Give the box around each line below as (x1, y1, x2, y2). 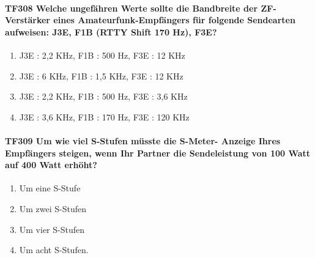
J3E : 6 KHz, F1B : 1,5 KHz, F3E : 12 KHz (19, 69, 183, 82)
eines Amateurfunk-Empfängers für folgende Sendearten (53, 13, 295, 26)
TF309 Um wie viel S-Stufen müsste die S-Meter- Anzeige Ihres (5, 134, 281, 147)
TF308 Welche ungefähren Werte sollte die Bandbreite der (5, 1, 258, 14)
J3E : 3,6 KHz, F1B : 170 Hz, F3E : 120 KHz (19, 110, 190, 123)
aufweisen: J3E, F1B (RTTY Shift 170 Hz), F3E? (5, 25, 217, 38)
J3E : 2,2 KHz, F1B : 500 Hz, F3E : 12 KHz (19, 48, 185, 61)
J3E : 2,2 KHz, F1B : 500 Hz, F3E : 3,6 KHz (19, 90, 188, 103)
